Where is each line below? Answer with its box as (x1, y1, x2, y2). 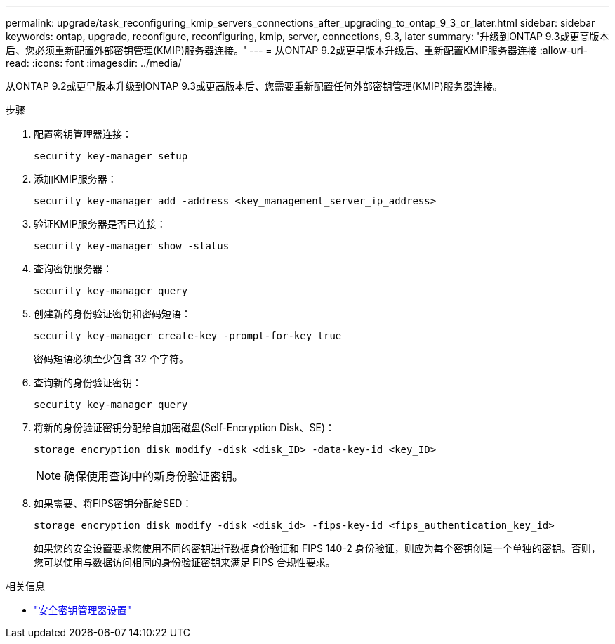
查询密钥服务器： (34, 263, 112, 275)
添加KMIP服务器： (34, 173, 117, 185)
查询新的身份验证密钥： (34, 376, 142, 388)
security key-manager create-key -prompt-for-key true (34, 330, 342, 341)
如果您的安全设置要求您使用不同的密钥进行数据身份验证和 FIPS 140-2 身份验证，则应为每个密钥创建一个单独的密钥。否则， (34, 542, 601, 554)
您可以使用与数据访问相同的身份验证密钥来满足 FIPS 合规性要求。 (34, 556, 336, 568)
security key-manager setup (34, 150, 188, 162)
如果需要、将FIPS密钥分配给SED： (34, 497, 192, 509)
